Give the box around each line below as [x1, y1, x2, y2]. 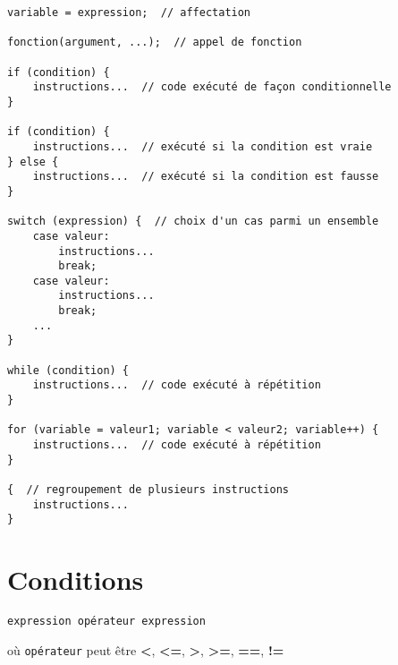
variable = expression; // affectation [7, 6, 251, 19]
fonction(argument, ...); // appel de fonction [7, 36, 302, 49]
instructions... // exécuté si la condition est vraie [32, 140, 373, 153]
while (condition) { [7, 363, 130, 377]
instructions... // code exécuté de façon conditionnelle [32, 81, 392, 94]
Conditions [7, 561, 144, 598]
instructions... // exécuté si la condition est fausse [32, 170, 379, 183]
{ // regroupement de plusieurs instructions [7, 483, 289, 496]
